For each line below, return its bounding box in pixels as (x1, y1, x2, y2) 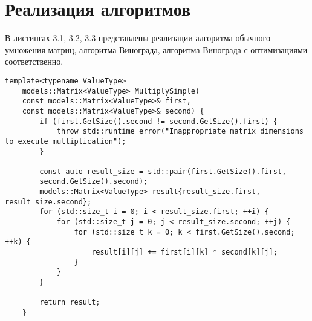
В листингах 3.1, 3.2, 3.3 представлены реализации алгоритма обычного (5, 31, 270, 44)
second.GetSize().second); (39, 177, 148, 186)
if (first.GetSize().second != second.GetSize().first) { (39, 117, 278, 126)
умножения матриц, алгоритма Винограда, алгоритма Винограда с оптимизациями (5, 43, 308, 56)
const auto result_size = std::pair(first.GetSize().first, (39, 167, 287, 176)
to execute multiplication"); (5, 137, 126, 146)
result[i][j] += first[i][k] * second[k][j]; (91, 248, 278, 257)
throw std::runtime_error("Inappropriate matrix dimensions (56, 127, 304, 136)
